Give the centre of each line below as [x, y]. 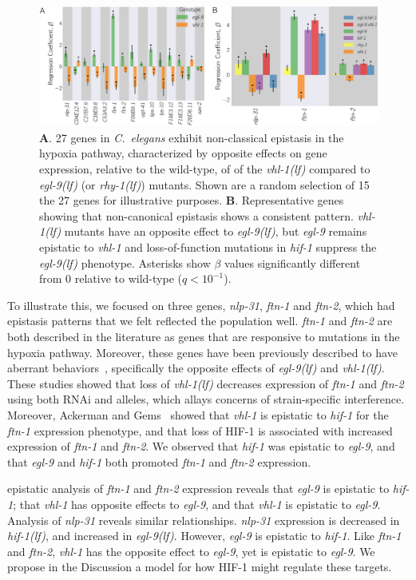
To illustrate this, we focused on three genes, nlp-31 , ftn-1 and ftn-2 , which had [201, 305]
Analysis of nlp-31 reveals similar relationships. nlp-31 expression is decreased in [204, 520]
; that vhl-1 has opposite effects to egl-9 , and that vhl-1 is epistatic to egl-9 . [197, 504]
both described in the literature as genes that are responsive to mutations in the [204, 337]
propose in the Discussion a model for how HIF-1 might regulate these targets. [200, 567]
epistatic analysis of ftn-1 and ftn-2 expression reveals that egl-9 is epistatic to [198, 489]
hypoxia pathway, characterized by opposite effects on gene [183, 153]
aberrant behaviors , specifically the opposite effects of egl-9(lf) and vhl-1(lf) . [196, 368]
